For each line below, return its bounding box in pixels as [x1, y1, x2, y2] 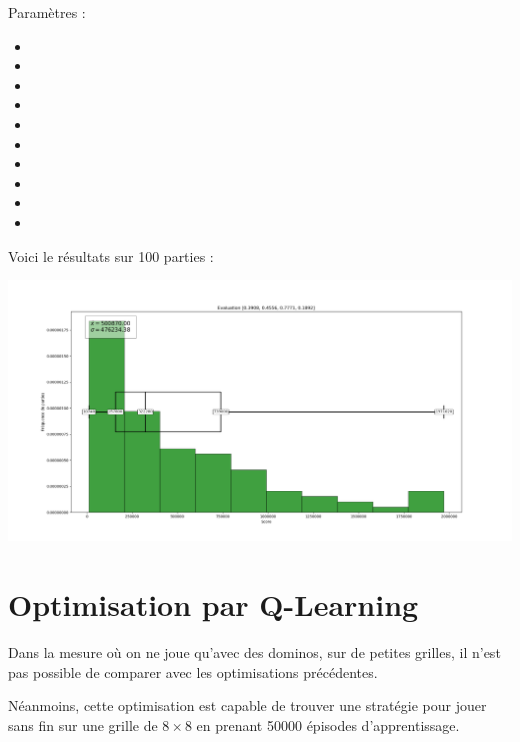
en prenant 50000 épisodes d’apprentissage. [196, 714, 460, 735]
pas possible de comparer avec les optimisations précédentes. [8, 661, 378, 682]
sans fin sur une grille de [8, 714, 158, 735]
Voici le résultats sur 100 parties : [8, 245, 214, 266]
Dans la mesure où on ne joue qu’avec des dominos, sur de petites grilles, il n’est [8, 642, 501, 663]
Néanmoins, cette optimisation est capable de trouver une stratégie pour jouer [8, 695, 487, 716]
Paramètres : [8, 2, 86, 22]
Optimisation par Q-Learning [8, 584, 419, 625]
